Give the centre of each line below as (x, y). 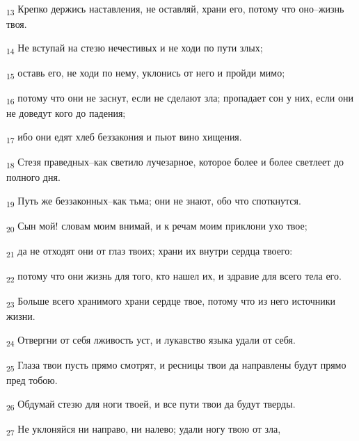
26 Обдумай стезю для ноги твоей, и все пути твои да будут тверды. (151, 404)
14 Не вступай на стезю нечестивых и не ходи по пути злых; (135, 48)
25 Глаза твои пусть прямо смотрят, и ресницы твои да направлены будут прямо (176, 365)
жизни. (21, 316)
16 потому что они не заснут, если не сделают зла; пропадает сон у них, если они (180, 98)
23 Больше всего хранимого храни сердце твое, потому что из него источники (171, 302)
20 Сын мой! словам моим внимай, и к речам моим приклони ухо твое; (157, 226)
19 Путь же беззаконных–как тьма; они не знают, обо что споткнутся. (154, 201)
